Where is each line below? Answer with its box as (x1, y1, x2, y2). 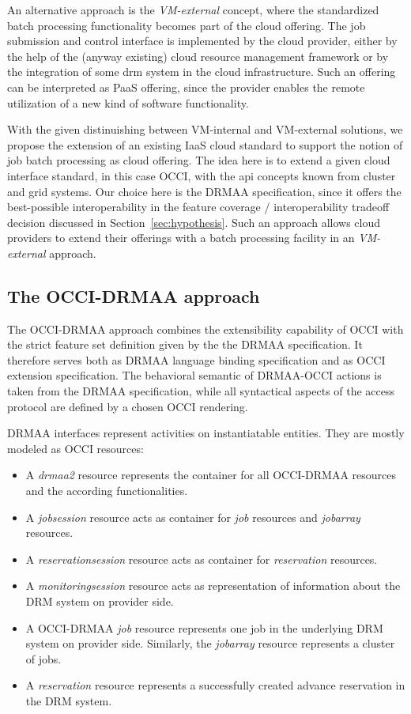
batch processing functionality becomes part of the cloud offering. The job (7, 17, 366, 33)
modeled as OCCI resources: (7, 440, 144, 456)
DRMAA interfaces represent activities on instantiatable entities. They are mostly (7, 425, 405, 441)
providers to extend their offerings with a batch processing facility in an (7, 229, 355, 246)
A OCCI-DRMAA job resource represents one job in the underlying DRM (25, 619, 383, 636)
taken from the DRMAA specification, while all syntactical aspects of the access (7, 383, 395, 399)
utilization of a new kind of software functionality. (7, 94, 249, 111)
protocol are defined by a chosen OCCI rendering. (7, 398, 248, 414)
